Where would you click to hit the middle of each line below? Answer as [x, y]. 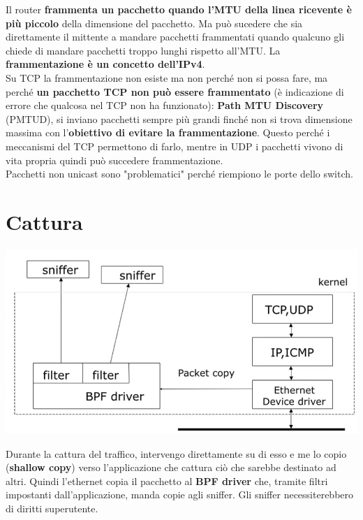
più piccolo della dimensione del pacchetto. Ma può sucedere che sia [154, 23]
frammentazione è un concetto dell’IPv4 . [105, 64]
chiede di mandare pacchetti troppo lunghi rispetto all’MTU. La [143, 50]
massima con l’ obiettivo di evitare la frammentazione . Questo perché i [168, 132]
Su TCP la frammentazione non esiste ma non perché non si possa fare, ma [167, 77]
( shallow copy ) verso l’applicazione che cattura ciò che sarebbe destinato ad [171, 467]
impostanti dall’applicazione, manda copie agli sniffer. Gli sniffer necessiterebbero [180, 494]
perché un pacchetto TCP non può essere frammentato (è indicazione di [175, 91]
